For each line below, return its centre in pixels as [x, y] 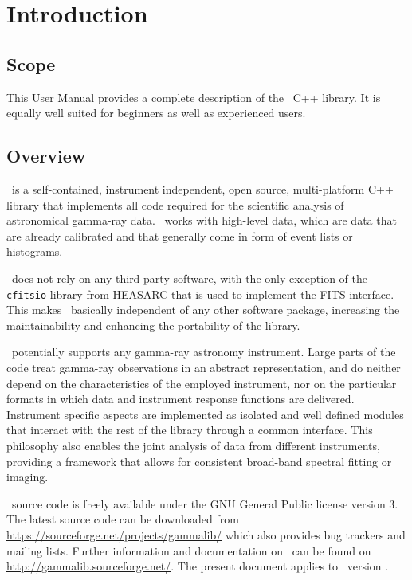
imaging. [27, 477]
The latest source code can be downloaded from [123, 519]
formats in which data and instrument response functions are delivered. [180, 399]
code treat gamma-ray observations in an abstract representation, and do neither [204, 367]
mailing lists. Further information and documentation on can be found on [189, 550]
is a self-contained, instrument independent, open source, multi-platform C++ [202, 188]
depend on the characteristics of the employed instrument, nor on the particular [202, 383]
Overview [46, 156]
